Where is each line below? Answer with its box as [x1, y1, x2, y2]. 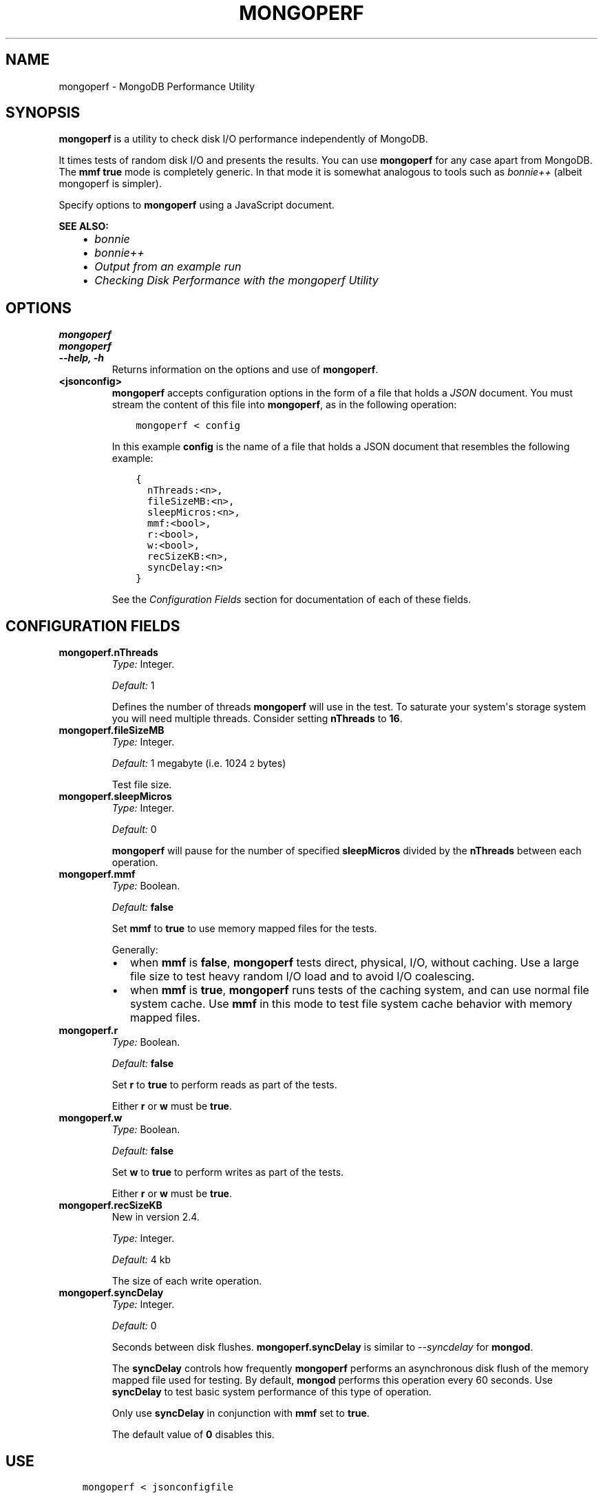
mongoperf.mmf [59, 868, 136, 880]
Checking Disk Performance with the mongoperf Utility [94, 273, 379, 288]
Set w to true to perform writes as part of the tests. [112, 1166, 344, 1179]
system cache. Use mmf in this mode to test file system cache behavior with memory [129, 997, 573, 1011]
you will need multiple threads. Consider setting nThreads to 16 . [112, 713, 403, 725]
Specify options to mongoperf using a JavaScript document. [59, 199, 335, 211]
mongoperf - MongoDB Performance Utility [59, 80, 255, 92]
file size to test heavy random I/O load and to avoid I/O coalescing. [129, 969, 475, 984]
